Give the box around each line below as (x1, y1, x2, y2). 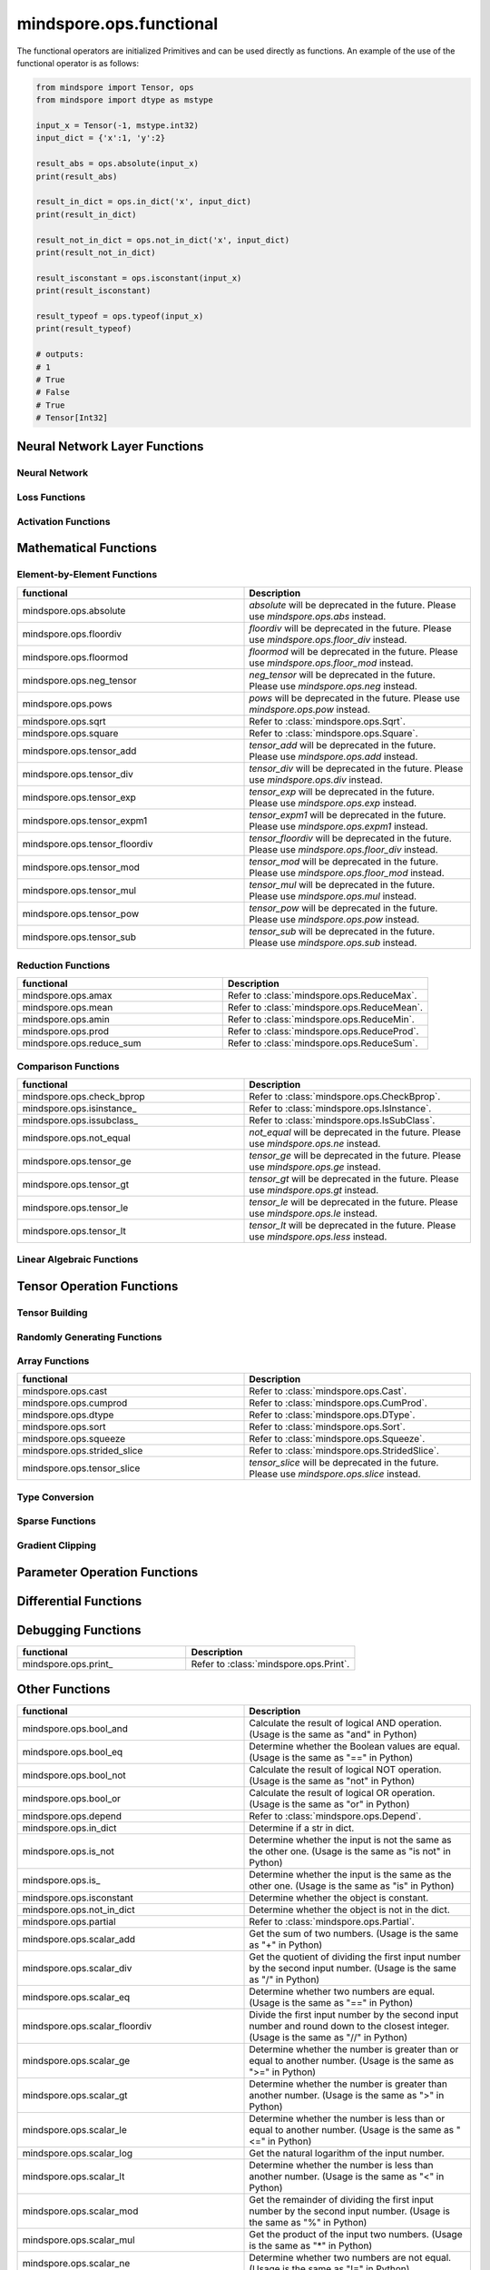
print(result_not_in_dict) (35, 248, 156, 258)
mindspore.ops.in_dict (22, 1821, 117, 1834)
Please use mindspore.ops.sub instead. (249, 936, 417, 949)
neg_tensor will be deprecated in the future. (249, 668, 436, 681)
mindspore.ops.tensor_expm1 (22, 814, 148, 826)
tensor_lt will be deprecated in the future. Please (249, 1219, 456, 1232)
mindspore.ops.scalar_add (22, 1933, 136, 1946)
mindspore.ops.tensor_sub (22, 931, 136, 943)
